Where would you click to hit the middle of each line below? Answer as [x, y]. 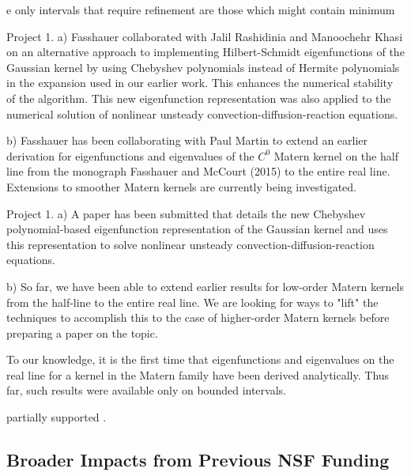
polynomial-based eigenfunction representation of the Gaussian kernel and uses [197, 229]
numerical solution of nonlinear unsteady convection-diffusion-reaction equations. [202, 113]
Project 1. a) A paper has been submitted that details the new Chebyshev [186, 213]
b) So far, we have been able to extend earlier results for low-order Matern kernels [205, 286]
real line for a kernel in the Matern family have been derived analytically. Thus [198, 374]
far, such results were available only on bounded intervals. [146, 390]
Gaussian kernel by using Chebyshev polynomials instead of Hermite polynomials [203, 67]
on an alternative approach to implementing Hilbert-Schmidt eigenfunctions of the [205, 52]
